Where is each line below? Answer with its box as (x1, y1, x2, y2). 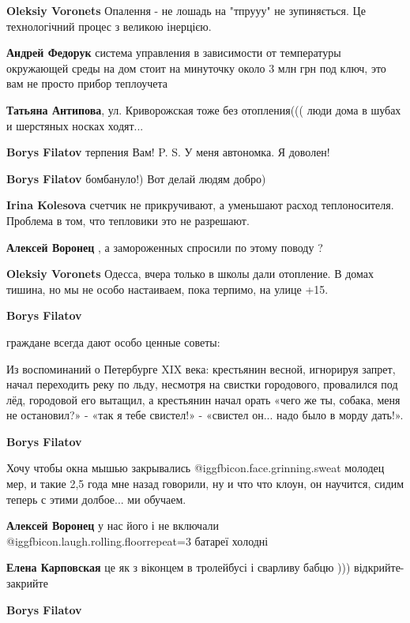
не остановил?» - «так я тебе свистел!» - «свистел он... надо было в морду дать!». (6, 407, 404, 423)
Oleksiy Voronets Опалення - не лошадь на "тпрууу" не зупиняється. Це (6, 2, 366, 18)
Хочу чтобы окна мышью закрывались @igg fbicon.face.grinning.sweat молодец (6, 460, 385, 476)
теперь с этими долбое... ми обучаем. (6, 490, 186, 507)
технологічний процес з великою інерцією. (6, 17, 212, 34)
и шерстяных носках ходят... (6, 117, 144, 133)
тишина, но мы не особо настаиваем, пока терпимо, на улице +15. (6, 280, 329, 297)
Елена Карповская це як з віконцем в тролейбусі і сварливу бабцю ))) (6, 559, 351, 576)
